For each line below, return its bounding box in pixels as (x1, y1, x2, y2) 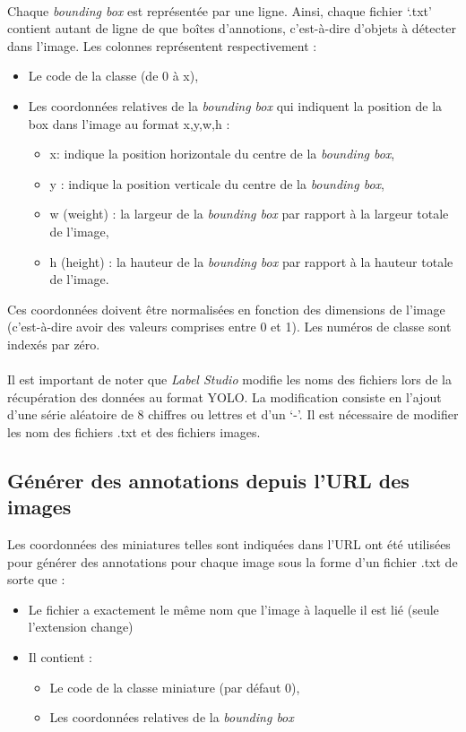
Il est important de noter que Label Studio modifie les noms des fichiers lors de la (7, 370, 452, 389)
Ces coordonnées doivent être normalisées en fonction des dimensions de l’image (7, 299, 445, 318)
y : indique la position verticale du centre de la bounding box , (49, 174, 384, 193)
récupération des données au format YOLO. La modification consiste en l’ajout (7, 387, 442, 406)
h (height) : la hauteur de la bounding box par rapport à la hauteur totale (49, 252, 453, 271)
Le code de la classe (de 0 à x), (28, 66, 199, 85)
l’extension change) (28, 617, 134, 636)
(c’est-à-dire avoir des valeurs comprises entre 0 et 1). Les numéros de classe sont (7, 317, 452, 336)
